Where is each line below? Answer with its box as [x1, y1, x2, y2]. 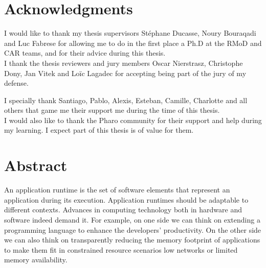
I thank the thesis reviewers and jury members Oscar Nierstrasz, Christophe [4, 57, 243, 68]
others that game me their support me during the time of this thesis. [4, 105, 220, 115]
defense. [4, 78, 29, 88]
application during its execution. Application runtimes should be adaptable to [4, 194, 249, 205]
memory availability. [4, 254, 68, 265]
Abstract [4, 155, 68, 176]
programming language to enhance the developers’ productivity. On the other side [4, 224, 261, 235]
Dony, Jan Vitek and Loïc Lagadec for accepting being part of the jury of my [4, 67, 247, 78]
